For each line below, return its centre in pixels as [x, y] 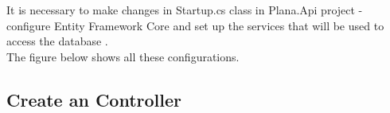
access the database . [57, 41]
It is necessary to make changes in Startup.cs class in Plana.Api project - [185, 10]
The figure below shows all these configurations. [123, 56]
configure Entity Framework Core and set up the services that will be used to [195, 25]
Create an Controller [94, 99]
